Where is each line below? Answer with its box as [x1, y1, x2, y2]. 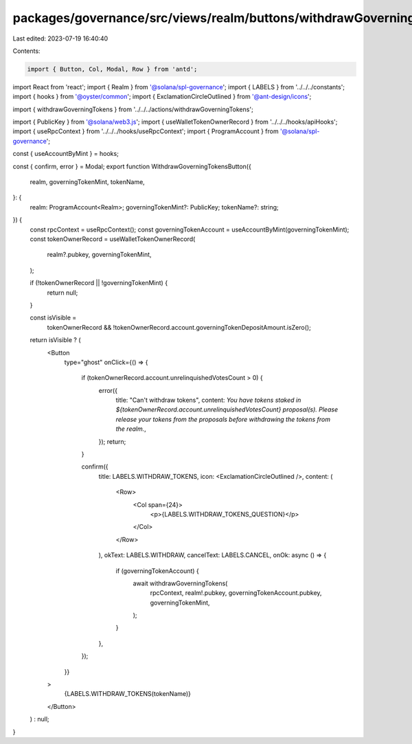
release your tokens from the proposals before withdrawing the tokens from [115, 415, 331, 423]
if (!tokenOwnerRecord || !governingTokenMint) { [30, 279, 168, 287]
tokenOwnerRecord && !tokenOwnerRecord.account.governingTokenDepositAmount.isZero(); [47, 323, 312, 331]
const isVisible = [30, 313, 77, 322]
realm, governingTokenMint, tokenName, [30, 178, 146, 186]
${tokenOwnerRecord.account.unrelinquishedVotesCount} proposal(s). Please [115, 405, 339, 414]
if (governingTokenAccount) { [115, 567, 199, 575]
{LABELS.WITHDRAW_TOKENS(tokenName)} [64, 690, 192, 698]
